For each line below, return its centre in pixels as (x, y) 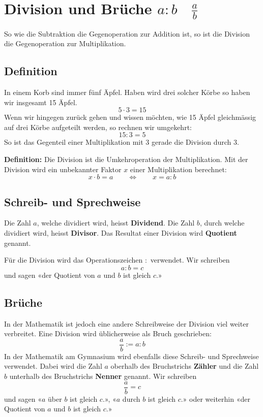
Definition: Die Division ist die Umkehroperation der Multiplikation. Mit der (126, 159)
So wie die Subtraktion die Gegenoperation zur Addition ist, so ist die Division (127, 33)
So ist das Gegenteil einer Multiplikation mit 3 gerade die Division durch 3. (122, 142)
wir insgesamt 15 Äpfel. (41, 102)
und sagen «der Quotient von (50, 275)
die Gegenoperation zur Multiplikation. (65, 43)
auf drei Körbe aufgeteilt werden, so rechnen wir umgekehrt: (98, 127)
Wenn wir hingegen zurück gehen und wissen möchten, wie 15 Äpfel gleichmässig (130, 117)
